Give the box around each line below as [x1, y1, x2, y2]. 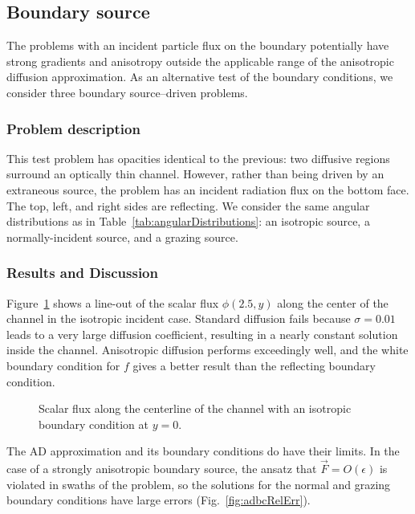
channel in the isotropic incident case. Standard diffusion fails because [6, 310, 351, 327]
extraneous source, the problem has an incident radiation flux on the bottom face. [6, 181, 409, 198]
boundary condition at [39, 415, 149, 432]
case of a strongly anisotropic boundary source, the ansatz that [6, 460, 317, 477]
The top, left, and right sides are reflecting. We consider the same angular [6, 197, 370, 214]
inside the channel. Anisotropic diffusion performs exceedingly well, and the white [6, 341, 409, 358]
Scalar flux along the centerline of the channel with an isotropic [39, 400, 352, 417]
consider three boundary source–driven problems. [6, 84, 248, 100]
